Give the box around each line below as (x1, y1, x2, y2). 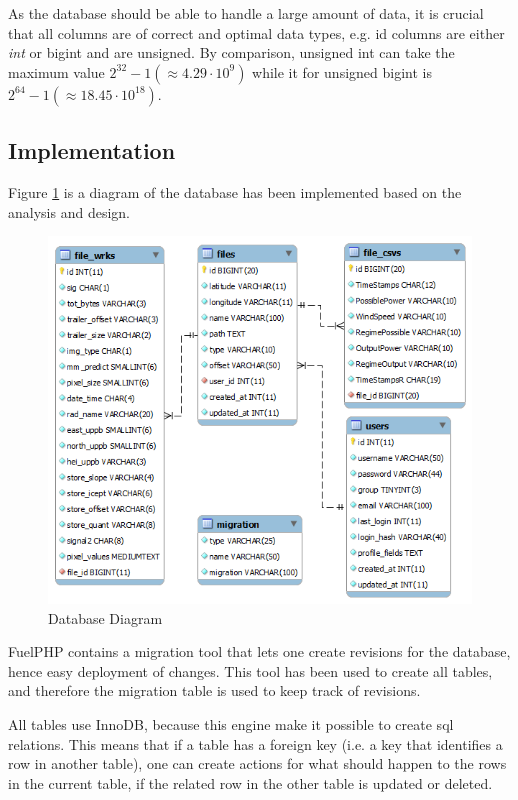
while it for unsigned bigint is (252, 61, 432, 82)
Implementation (8, 135, 176, 166)
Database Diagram (48, 607, 163, 628)
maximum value (8, 61, 105, 82)
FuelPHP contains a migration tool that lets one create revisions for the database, (8, 641, 511, 662)
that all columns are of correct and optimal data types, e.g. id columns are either (8, 22, 505, 43)
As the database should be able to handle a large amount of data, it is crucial (8, 3, 484, 23)
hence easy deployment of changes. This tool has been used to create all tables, (8, 660, 493, 681)
